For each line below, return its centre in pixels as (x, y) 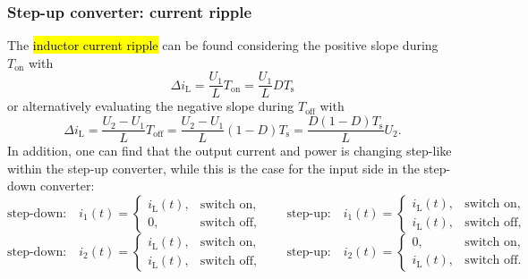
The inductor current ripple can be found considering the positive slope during (223, 45)
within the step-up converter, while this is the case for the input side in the (213, 168)
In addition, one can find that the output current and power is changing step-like (230, 151)
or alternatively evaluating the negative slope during (151, 106)
